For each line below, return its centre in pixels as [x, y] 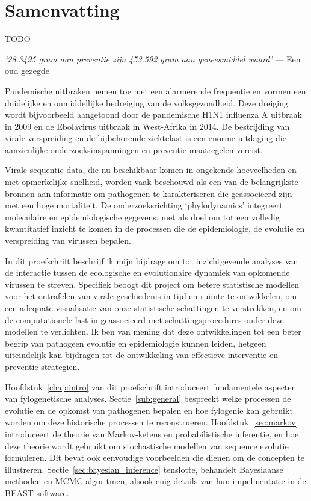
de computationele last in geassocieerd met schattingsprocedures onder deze [144, 319]
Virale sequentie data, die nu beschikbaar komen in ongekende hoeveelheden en [151, 170]
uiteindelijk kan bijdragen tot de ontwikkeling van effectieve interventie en [141, 355]
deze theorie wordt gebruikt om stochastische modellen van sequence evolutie [147, 445]
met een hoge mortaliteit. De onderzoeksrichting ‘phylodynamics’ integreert [144, 205]
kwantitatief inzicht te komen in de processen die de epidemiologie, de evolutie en [155, 229]
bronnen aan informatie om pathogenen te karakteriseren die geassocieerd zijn [149, 193]
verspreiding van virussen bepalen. [68, 241]
